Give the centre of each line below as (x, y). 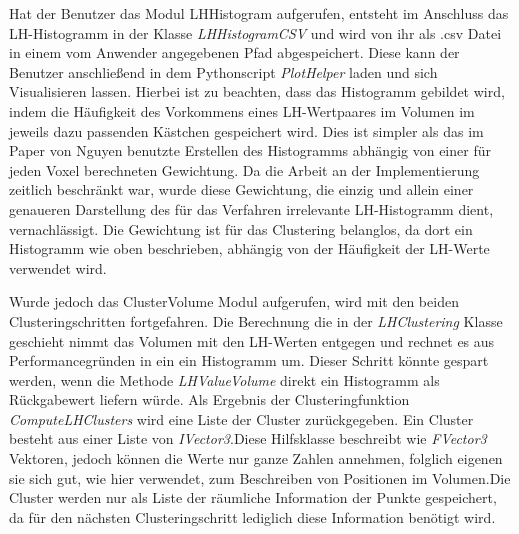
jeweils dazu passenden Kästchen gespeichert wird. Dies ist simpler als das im (246, 130)
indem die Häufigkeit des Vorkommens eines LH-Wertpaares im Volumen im (242, 110)
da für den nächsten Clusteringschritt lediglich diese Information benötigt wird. (252, 516)
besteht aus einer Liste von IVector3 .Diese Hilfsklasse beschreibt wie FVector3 (248, 438)
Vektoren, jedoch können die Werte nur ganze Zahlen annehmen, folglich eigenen (256, 458)
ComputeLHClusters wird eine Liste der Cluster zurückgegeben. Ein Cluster (241, 418)
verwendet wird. (58, 267)
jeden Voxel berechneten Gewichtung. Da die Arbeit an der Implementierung (244, 169)
